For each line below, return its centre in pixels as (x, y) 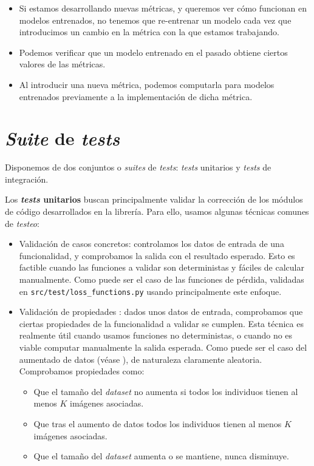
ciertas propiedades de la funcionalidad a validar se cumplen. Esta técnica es (161, 323)
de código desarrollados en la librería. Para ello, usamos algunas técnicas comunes (157, 211)
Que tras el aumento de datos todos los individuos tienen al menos (158, 424)
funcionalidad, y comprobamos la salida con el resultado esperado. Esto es (157, 255)
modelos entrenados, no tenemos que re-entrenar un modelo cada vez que (155, 20)
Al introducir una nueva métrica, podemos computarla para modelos (147, 84)
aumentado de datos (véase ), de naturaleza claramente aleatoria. (141, 359)
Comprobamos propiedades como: (82, 371)
